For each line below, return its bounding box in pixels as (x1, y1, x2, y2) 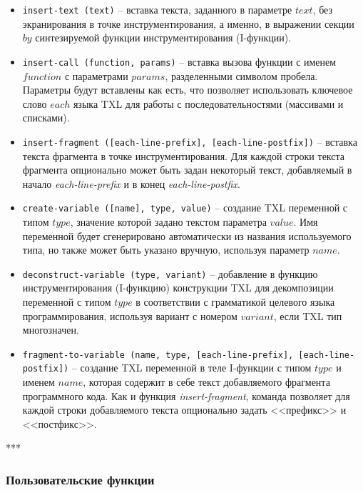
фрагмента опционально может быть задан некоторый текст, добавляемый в (22, 162, 352, 177)
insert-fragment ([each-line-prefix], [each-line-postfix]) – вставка (22, 134, 357, 149)
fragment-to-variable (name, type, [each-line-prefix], (22, 349, 294, 360)
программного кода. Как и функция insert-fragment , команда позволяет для (22, 388, 350, 403)
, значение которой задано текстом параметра (70, 214, 267, 229)
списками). (22, 110, 70, 125)
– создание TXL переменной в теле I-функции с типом (71, 360, 312, 375)
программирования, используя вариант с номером (22, 308, 237, 323)
